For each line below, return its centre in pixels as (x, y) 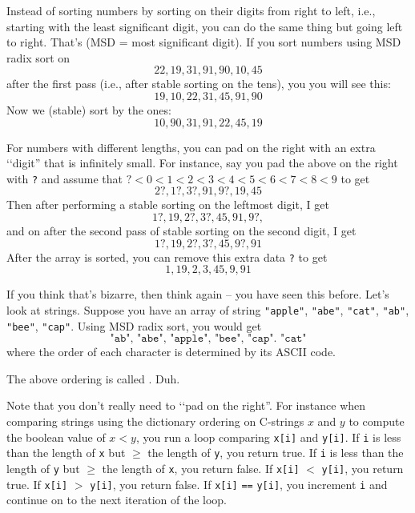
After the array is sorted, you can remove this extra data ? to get (167, 256)
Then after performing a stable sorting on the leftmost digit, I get (168, 204)
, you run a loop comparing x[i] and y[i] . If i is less (268, 437)
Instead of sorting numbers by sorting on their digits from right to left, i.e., (191, 10)
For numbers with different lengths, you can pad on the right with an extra (191, 147)
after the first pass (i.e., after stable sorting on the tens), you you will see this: (199, 84)
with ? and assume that (65, 178)
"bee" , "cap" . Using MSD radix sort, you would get (134, 325)
